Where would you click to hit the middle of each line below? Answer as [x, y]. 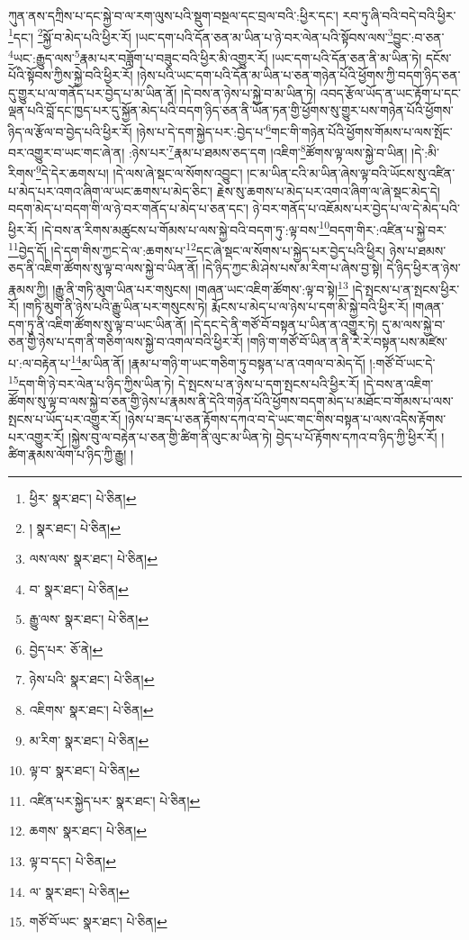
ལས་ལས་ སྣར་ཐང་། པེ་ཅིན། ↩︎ [93, 558]
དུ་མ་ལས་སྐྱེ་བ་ [414, 324]
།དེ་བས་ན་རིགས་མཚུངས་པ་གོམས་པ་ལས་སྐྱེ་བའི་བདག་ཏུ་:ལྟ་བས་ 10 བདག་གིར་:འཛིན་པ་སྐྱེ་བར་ [244, 228]
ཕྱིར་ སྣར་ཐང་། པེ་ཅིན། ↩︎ [83, 497]
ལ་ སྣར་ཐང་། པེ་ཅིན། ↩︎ [79, 891]
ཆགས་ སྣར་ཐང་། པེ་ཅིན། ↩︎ [88, 831]
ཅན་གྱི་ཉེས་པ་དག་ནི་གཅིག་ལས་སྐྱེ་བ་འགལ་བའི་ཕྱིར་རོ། [126, 342]
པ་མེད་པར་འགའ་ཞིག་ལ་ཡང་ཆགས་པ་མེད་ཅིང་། [111, 190]
